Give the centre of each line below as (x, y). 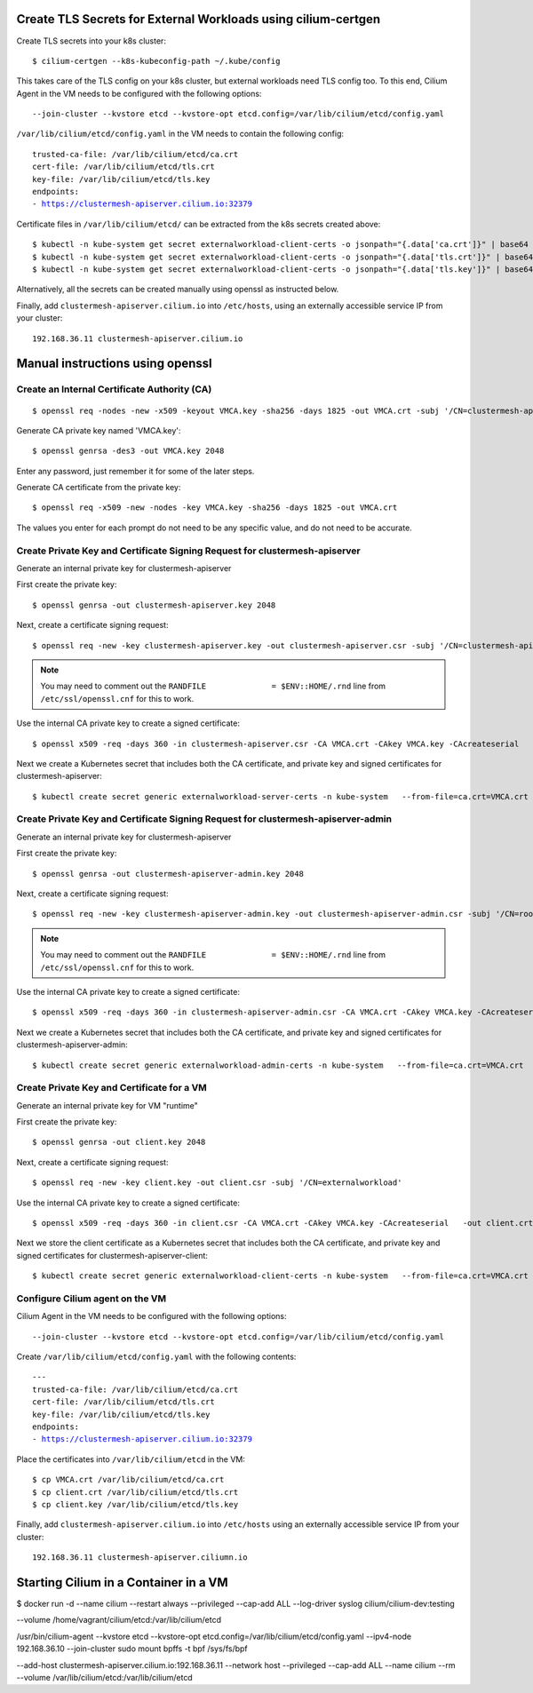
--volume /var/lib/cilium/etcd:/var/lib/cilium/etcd (104, 1678)
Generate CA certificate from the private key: (99, 488)
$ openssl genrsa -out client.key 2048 (119, 1142)
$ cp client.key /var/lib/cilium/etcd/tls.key (135, 1504)
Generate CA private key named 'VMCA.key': (99, 430)
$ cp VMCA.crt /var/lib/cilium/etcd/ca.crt (128, 1480)
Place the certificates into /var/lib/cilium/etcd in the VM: (131, 1459)
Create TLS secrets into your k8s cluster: (91, 41)
